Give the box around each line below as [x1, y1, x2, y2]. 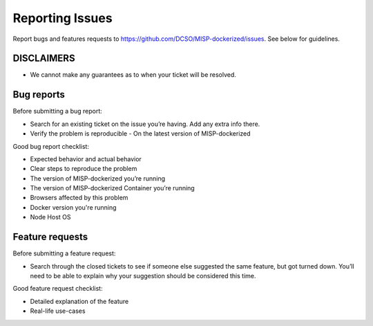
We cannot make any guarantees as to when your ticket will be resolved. [30, 71, 236, 79]
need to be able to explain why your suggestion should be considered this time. [30, 271, 256, 280]
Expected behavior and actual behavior [30, 154, 142, 163]
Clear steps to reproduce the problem [30, 165, 137, 173]
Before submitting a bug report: [12, 107, 103, 116]
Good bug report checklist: [12, 142, 90, 150]
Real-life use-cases [30, 307, 86, 315]
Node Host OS [30, 213, 72, 221]
